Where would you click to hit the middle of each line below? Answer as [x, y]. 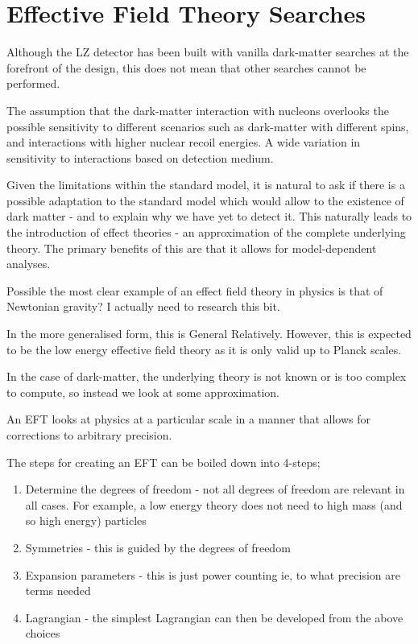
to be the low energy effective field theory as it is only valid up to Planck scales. [204, 349]
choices [43, 633]
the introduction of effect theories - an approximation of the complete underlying [206, 232]
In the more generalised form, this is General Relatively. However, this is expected [209, 334]
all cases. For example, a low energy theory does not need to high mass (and [214, 504]
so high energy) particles [86, 520]
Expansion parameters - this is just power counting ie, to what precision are [213, 574]
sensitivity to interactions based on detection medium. [140, 157]
